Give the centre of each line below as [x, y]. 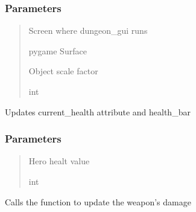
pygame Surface [58, 50]
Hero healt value [59, 161]
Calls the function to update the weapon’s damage [98, 201]
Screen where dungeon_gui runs [88, 31]
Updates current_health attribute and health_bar [98, 111]
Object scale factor [63, 71]
